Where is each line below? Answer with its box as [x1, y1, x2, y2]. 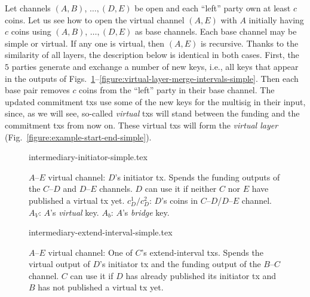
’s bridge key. [122, 206, 170, 218]
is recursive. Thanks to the [200, 36, 299, 49]
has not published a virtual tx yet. [38, 281, 164, 293]
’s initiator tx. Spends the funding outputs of [115, 170, 280, 183]
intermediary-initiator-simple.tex [29, 151, 148, 163]
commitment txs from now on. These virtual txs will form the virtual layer [5, 118, 278, 131]
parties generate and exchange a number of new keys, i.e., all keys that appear [11, 60, 299, 72]
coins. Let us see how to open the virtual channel [5, 13, 185, 26]
